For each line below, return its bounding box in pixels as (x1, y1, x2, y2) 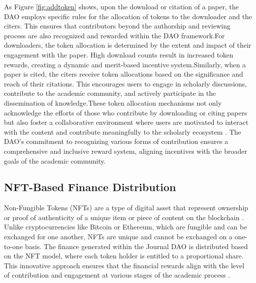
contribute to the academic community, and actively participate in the (4, 88, 216, 98)
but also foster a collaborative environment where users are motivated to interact (4, 117, 249, 127)
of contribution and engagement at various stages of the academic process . (4, 270, 230, 280)
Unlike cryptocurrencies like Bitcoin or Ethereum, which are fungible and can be (4, 222, 247, 232)
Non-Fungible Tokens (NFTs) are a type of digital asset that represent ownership (4, 202, 249, 213)
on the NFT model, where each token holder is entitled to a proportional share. (4, 251, 244, 261)
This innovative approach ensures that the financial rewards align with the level (4, 260, 245, 270)
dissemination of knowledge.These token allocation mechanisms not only (4, 97, 222, 108)
